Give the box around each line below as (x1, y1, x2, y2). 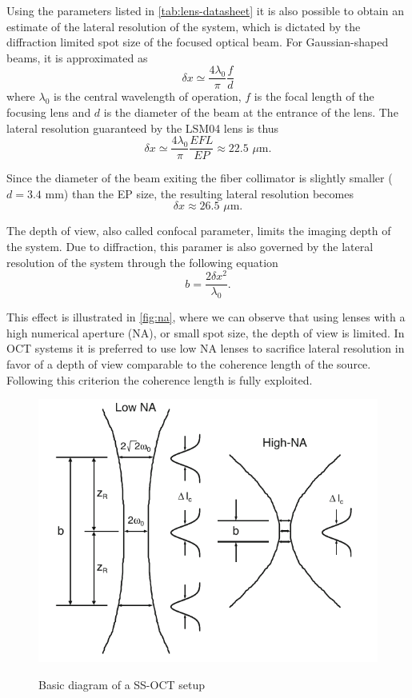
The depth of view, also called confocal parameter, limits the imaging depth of (6, 222, 391, 239)
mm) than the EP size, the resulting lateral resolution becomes (45, 185, 354, 201)
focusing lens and (6, 104, 91, 121)
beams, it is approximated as (6, 49, 148, 66)
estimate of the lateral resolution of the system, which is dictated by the (6, 18, 361, 34)
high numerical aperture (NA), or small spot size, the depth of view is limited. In (6, 324, 405, 341)
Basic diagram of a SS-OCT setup (38, 676, 206, 692)
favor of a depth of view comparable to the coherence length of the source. (6, 355, 371, 372)
